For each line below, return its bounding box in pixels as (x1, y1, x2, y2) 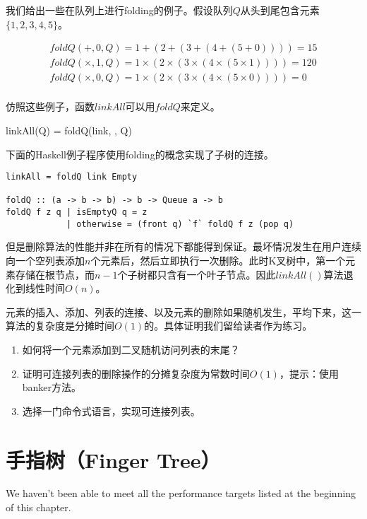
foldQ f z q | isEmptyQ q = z (6, 207, 148, 218)
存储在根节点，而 (15, 267, 95, 281)
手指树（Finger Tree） (6, 445, 221, 474)
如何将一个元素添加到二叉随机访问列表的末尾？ (22, 342, 240, 356)
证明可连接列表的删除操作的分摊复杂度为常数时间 (22, 366, 250, 380)
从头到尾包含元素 (240, 3, 320, 17)
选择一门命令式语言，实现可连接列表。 (22, 403, 200, 418)
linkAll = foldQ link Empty (6, 172, 138, 182)
